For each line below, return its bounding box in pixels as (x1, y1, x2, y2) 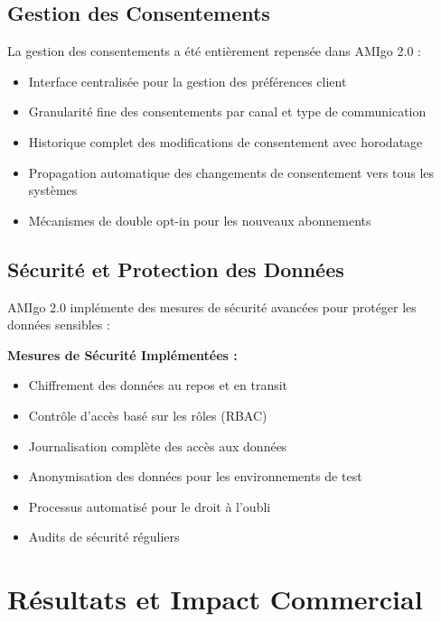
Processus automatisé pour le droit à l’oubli (28, 497, 271, 515)
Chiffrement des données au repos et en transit (28, 376, 288, 395)
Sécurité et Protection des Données (7, 255, 344, 283)
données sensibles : (7, 315, 110, 334)
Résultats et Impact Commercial (7, 580, 423, 617)
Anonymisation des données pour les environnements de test (28, 467, 362, 486)
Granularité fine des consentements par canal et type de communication (28, 102, 427, 121)
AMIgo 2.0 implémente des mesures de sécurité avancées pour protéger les (7, 297, 417, 316)
